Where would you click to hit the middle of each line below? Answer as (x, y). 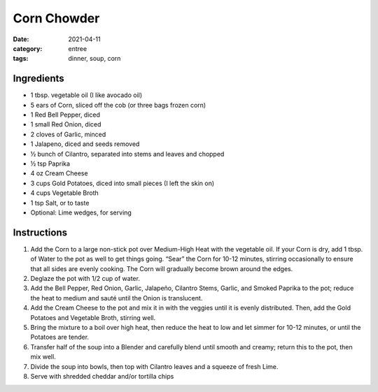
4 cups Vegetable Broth (65, 193)
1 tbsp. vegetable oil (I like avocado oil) (86, 95)
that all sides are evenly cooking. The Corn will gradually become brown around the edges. (162, 268)
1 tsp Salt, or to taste (60, 203)
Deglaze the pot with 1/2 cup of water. (85, 278)
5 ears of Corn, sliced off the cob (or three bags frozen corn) (118, 105)
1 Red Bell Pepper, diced (65, 115)
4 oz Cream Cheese (59, 173)
